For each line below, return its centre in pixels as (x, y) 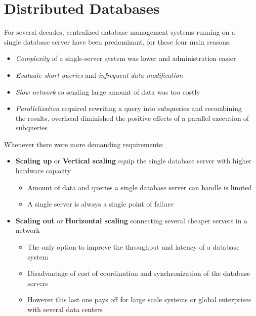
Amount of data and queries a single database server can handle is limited (140, 187)
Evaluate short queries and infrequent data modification (99, 75)
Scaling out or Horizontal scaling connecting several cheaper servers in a (131, 220)
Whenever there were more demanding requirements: (84, 144)
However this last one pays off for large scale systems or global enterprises (139, 299)
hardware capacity (43, 171)
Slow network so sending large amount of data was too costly (108, 91)
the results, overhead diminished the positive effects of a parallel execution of (132, 118)
